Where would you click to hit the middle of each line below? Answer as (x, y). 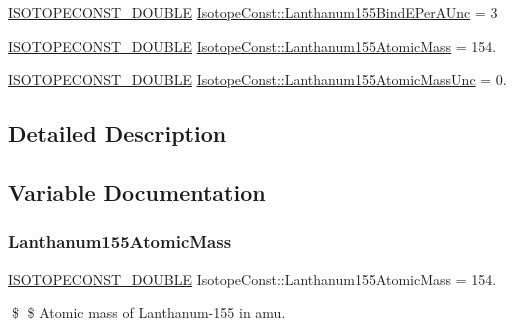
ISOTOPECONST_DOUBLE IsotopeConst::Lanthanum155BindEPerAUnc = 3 (253, 12)
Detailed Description (117, 133)
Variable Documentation (137, 191)
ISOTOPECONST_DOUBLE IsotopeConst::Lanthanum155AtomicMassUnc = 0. (257, 79)
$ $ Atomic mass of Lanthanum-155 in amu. (148, 312)
